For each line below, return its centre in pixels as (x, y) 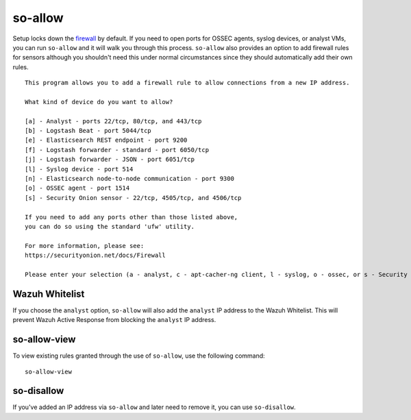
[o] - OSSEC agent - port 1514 (77, 188)
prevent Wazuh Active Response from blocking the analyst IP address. (114, 320)
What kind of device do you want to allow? (99, 102)
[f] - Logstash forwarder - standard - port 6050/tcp (117, 150)
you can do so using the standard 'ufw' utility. (110, 226)
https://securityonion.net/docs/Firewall (95, 256)
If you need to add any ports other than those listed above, (132, 217)
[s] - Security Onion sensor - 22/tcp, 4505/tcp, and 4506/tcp (133, 198)
